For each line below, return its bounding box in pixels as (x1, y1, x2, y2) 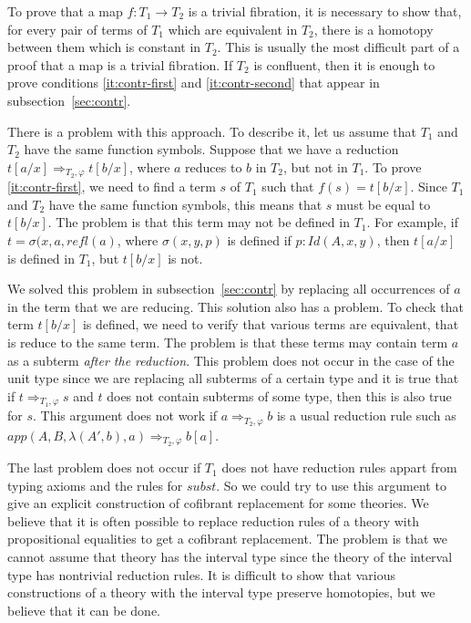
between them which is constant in (7, 37, 201, 57)
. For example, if (366, 213, 459, 232)
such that (261, 177, 314, 196)
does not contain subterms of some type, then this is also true (107, 386, 452, 405)
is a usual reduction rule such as (276, 406, 456, 425)
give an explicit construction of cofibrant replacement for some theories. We (7, 493, 429, 513)
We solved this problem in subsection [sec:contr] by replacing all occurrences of (7, 279, 450, 298)
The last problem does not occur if (7, 458, 201, 477)
